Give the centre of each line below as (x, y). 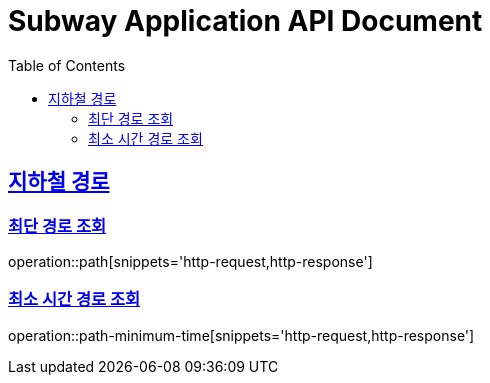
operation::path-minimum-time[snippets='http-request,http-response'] (241, 335)
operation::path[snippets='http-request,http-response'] (190, 261)
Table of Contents (67, 65)
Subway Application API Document (245, 21)
